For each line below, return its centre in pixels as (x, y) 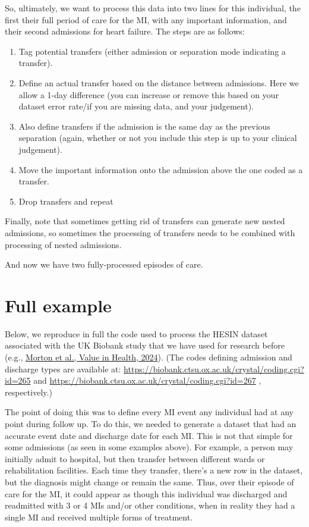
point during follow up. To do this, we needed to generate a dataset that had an (151, 423)
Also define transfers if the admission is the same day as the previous (144, 126)
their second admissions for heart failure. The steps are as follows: (125, 31)
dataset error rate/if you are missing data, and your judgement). (136, 106)
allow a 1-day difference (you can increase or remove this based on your (149, 94)
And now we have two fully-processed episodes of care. (104, 264)
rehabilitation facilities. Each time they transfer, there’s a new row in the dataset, (154, 470)
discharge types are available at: (63, 368)
